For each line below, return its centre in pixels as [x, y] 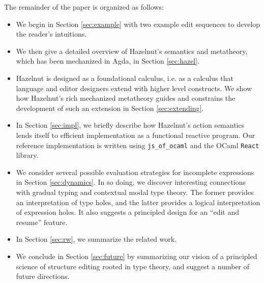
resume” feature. [42, 222]
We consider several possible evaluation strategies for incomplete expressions [135, 172]
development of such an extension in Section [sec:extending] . [110, 108]
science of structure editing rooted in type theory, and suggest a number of [133, 266]
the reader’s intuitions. [51, 34]
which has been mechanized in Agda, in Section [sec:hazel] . [108, 61]
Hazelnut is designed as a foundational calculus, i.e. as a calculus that [125, 78]
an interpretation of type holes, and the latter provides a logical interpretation [138, 202]
